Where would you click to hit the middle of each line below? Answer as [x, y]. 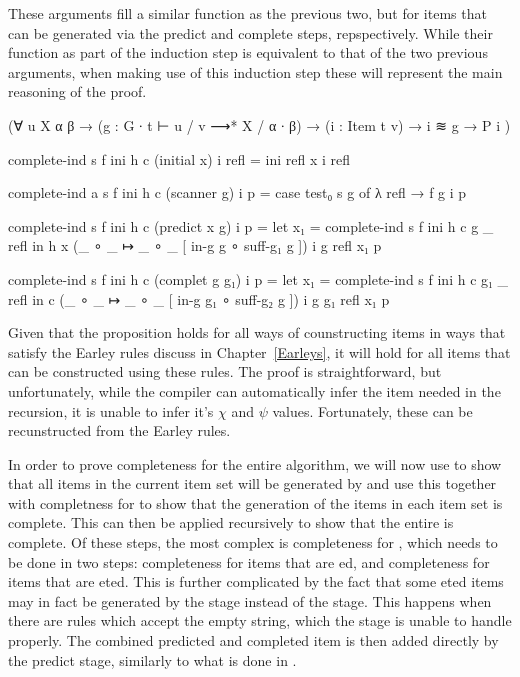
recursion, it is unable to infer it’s [111, 410]
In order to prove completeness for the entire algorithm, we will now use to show [255, 463]
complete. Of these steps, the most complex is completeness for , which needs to [253, 542]
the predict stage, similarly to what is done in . [152, 659]
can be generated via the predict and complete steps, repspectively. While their [250, 32]
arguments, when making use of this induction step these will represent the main [255, 71]
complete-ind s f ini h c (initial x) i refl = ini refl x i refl [179, 158]
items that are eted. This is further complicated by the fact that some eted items [256, 581]
